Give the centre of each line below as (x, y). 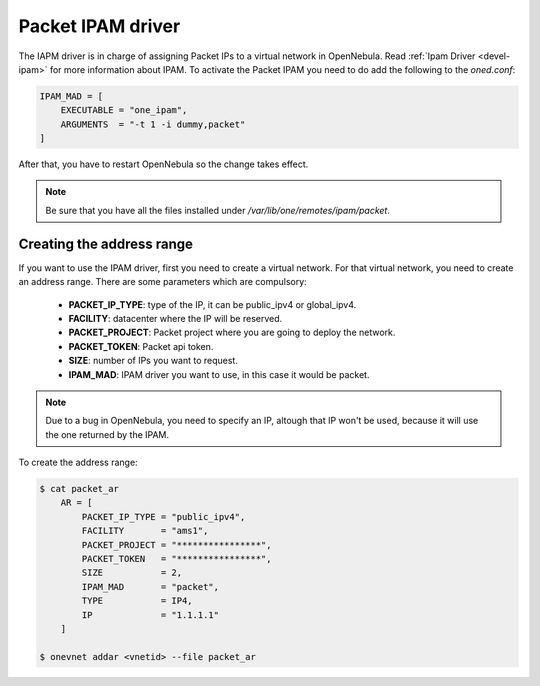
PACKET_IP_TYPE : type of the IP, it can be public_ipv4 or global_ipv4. (212, 304)
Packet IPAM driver (99, 26)
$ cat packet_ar (79, 489)
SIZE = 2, (132, 573)
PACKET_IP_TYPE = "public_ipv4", (163, 516)
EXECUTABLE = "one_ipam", (124, 110)
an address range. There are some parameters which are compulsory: (162, 282)
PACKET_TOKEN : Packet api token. (141, 346)
